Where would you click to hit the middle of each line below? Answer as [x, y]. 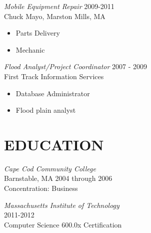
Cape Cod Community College [50, 168]
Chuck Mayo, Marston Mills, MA [55, 16]
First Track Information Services [54, 76]
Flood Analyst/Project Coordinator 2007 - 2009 [76, 66]
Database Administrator [53, 93]
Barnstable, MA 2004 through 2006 [58, 178]
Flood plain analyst [46, 110]
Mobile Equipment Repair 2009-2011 [59, 6]
